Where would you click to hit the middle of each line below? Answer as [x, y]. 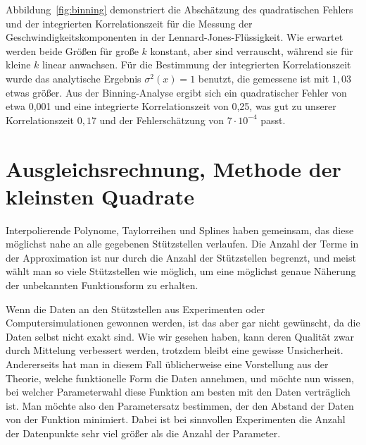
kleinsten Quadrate [100, 196]
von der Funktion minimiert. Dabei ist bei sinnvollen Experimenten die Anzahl [176, 419]
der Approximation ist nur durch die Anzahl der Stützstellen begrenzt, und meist [181, 257]
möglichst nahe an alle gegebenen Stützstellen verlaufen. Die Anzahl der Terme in [182, 244]
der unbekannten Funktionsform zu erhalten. [102, 285]
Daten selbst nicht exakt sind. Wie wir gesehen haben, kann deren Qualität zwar [180, 336]
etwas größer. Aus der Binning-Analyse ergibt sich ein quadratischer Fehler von [176, 92]
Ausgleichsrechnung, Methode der [173, 168]
